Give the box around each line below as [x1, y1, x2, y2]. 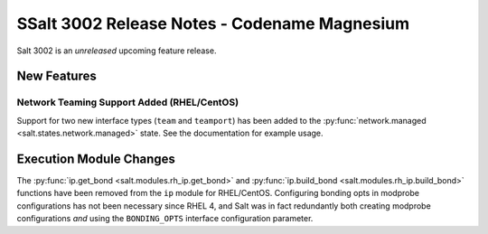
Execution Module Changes [16, 151, 176, 166]
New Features [16, 69, 97, 84]
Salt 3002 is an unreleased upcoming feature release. [16, 45, 217, 56]
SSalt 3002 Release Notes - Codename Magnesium [16, 14, 410, 33]
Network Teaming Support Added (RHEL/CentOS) [16, 96, 239, 108]
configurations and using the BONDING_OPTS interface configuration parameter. [16, 213, 314, 224]
